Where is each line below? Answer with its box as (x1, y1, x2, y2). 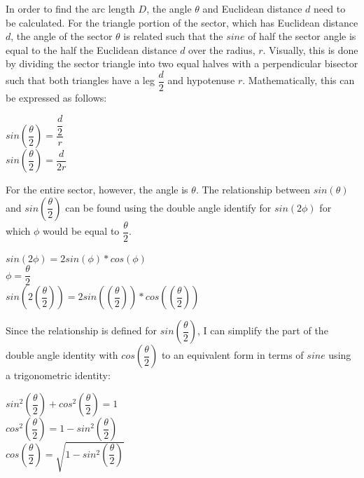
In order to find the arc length (6, 1, 135, 15)
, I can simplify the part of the (197, 323, 328, 338)
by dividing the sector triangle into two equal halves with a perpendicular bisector (6, 56, 358, 71)
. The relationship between (195, 182, 310, 197)
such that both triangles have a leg (6, 73, 155, 88)
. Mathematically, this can (242, 73, 355, 88)
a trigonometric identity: (6, 368, 111, 383)
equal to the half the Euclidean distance (6, 42, 177, 57)
